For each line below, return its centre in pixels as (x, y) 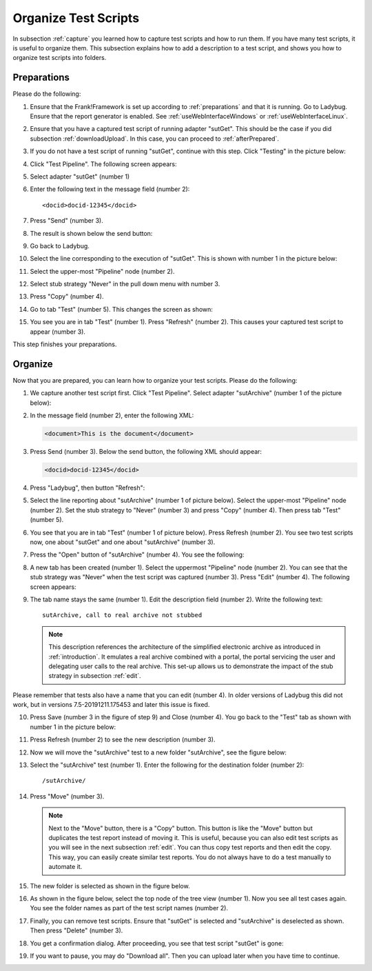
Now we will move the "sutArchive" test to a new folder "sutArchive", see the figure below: (158, 752)
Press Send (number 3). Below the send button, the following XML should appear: (146, 452)
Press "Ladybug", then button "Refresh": (87, 488)
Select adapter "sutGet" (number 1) (80, 177)
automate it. (65, 867)
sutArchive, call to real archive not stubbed (122, 615)
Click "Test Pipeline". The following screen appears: (103, 164)
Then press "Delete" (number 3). (76, 930)
